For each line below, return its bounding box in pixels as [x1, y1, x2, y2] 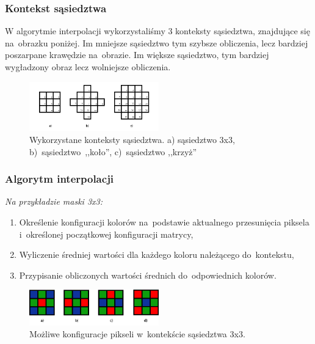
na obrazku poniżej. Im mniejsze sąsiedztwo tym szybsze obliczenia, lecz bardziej [5, 36, 308, 49]
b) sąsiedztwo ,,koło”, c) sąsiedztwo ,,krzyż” [29, 145, 197, 158]
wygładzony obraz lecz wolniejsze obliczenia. [5, 60, 171, 73]
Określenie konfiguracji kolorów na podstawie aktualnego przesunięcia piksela [19, 216, 310, 229]
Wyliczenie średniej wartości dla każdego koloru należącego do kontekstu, [19, 248, 294, 261]
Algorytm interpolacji [5, 171, 114, 186]
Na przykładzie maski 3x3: [5, 195, 103, 208]
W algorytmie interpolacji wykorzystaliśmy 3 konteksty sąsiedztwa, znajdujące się [5, 24, 310, 37]
